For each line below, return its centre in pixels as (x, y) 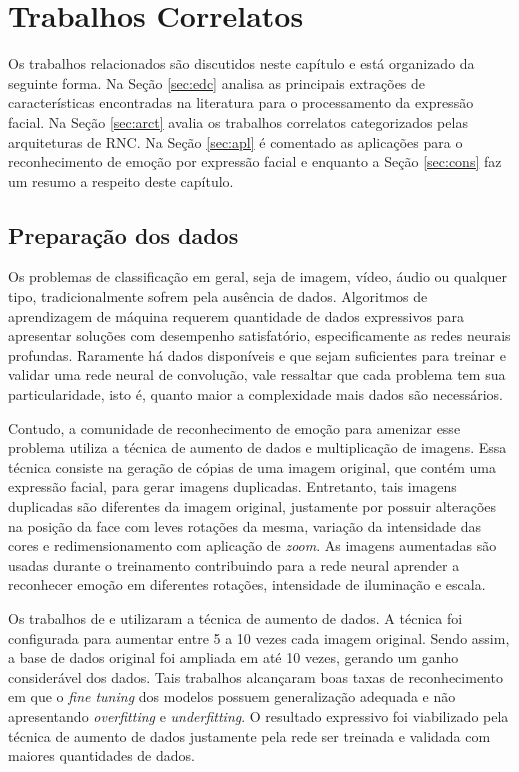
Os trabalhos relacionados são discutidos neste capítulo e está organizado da (241, 63)
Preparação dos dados (123, 234)
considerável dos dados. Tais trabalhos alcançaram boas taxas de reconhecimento (255, 676)
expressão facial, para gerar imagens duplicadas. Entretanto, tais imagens (232, 486)
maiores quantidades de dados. (101, 755)
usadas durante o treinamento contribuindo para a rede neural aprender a (234, 564)
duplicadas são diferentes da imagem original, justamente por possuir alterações (252, 506)
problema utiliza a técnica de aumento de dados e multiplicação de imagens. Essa (257, 447)
